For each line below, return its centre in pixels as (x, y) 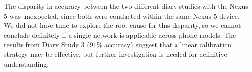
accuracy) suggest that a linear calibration (168, 44)
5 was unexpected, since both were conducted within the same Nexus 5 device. (122, 15)
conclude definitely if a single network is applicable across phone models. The (120, 35)
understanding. (26, 63)
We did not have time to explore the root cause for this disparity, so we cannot (123, 25)
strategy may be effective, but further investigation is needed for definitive (115, 54)
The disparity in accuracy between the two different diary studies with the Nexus (126, 6)
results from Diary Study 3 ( (47, 44)
